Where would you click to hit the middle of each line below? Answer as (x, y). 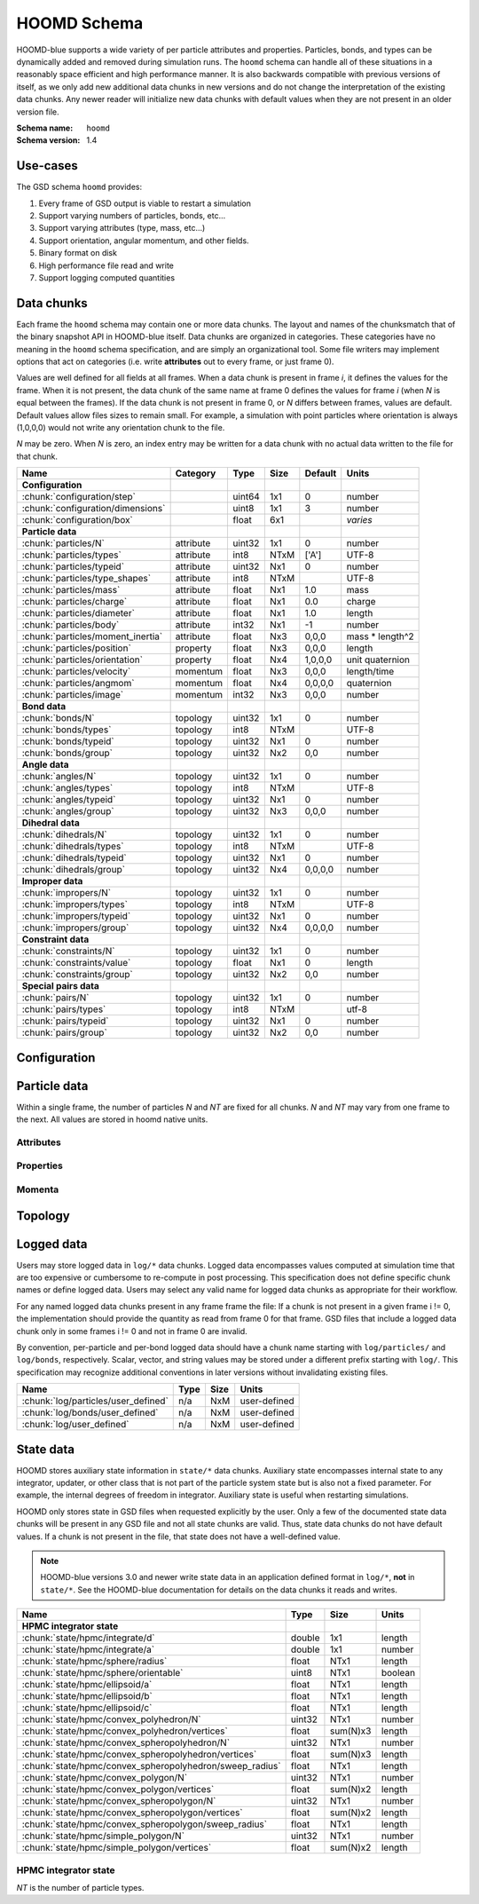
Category (196, 473)
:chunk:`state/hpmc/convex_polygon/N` (105, 1778)
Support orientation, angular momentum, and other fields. (144, 241)
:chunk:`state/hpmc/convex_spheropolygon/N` (119, 1801)
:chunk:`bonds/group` (67, 753)
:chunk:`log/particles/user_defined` (95, 1401)
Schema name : (45, 128)
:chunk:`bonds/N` (58, 718)
